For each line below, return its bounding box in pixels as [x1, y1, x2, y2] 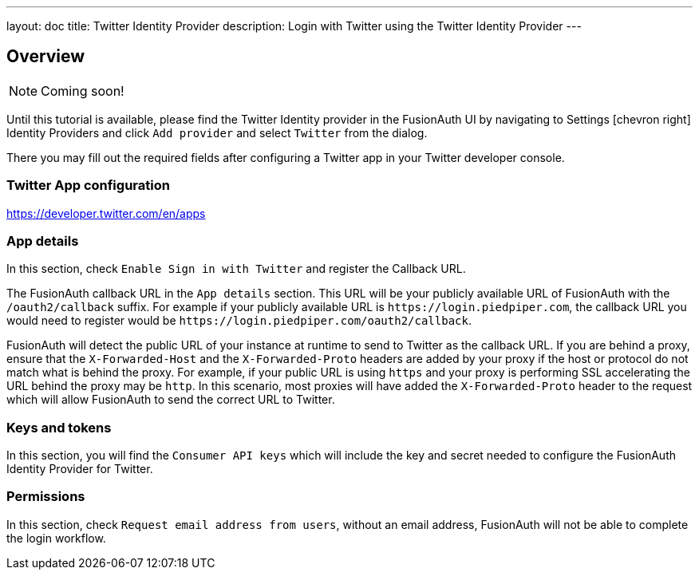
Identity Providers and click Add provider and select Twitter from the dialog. [6, 125, 428, 140]
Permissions [6, 488, 85, 505]
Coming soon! [41, 82, 124, 99]
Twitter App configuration [6, 177, 170, 194]
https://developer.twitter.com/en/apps [6, 206, 206, 220]
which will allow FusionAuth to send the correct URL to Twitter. [6, 393, 335, 407]
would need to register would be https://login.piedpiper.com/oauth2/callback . [6, 314, 472, 328]
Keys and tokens [6, 419, 112, 436]
